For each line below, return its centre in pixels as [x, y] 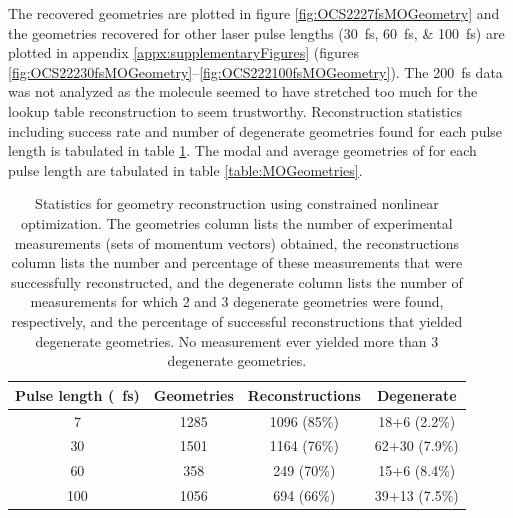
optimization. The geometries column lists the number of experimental [237, 222]
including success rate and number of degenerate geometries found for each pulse [255, 130]
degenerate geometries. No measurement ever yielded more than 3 [237, 340]
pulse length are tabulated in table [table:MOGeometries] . [185, 169]
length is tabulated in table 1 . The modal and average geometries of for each [242, 150]
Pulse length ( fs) [77, 394]
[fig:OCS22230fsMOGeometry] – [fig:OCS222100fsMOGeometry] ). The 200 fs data [255, 71]
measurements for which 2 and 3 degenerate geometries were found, [237, 301]
